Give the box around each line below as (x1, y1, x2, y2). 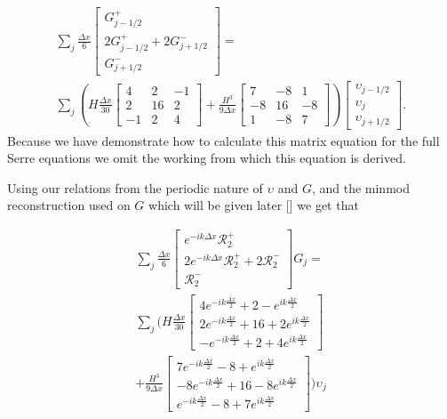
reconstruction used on (7, 196, 131, 214)
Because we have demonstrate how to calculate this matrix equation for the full (7, 131, 440, 149)
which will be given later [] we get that (148, 196, 359, 214)
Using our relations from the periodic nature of (7, 178, 263, 197)
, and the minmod (311, 178, 410, 197)
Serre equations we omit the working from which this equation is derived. (7, 149, 406, 167)
